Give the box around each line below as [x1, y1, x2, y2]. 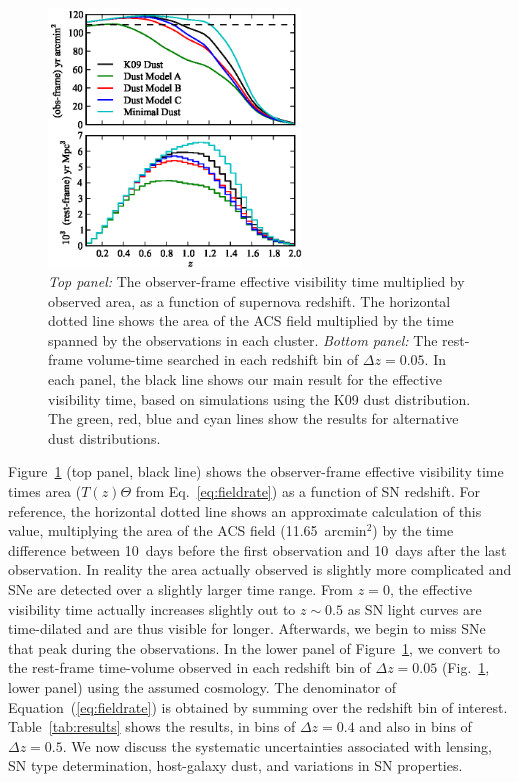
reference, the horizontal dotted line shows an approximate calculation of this [8, 500, 482, 521]
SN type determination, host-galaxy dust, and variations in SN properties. [8, 755, 463, 776]
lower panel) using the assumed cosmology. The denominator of [8, 676, 397, 697]
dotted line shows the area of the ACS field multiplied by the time [48, 310, 454, 331]
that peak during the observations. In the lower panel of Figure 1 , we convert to [8, 637, 501, 658]
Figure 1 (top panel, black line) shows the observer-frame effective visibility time [8, 461, 504, 482]
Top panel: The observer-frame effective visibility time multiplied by [48, 271, 465, 292]
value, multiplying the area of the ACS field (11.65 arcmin [8, 520, 367, 541]
